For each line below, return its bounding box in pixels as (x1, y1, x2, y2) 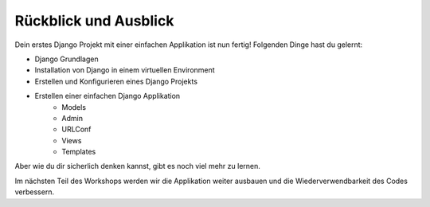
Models (61, 102, 87, 111)
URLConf (61, 124, 92, 135)
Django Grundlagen (34, 54, 99, 64)
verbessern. (14, 187, 55, 197)
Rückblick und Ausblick (14, 12, 174, 29)
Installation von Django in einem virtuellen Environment (34, 65, 215, 75)
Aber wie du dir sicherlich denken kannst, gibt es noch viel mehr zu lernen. (14, 162, 260, 171)
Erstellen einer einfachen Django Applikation (34, 92, 181, 101)
